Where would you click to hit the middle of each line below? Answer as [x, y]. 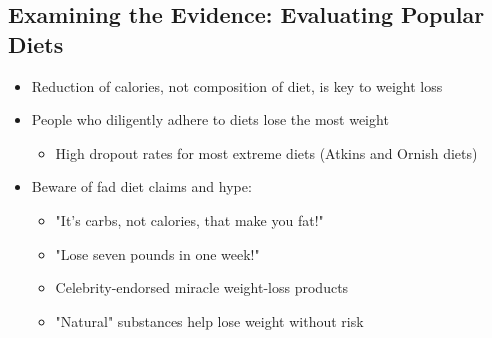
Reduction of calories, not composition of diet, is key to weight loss [237, 85]
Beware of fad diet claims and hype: [141, 186]
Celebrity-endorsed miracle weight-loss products [202, 287]
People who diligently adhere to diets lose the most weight [210, 119]
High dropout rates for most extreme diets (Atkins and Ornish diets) [266, 152]
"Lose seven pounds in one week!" [157, 253]
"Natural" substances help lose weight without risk [209, 320]
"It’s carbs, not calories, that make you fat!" [189, 219]
